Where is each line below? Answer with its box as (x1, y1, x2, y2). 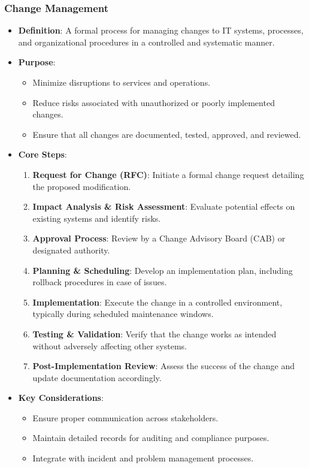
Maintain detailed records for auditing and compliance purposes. (32, 431, 269, 444)
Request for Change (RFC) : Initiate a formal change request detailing (32, 168, 304, 180)
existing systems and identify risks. (32, 212, 161, 224)
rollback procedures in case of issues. (32, 276, 167, 288)
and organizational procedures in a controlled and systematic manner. (18, 35, 275, 48)
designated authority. (32, 243, 110, 256)
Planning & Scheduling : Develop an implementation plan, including (32, 264, 293, 276)
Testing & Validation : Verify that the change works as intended (32, 327, 277, 340)
